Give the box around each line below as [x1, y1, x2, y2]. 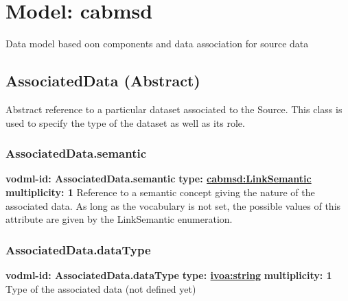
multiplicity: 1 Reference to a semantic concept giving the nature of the [5, 184, 315, 199]
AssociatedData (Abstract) [5, 70, 200, 91]
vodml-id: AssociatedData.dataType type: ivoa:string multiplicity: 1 [5, 267, 332, 282]
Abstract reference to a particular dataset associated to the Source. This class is [5, 101, 343, 116]
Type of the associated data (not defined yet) [5, 281, 196, 296]
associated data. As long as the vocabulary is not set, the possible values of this [5, 198, 341, 213]
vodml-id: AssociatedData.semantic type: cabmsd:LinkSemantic [5, 171, 312, 186]
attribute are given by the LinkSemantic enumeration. [5, 212, 233, 226]
